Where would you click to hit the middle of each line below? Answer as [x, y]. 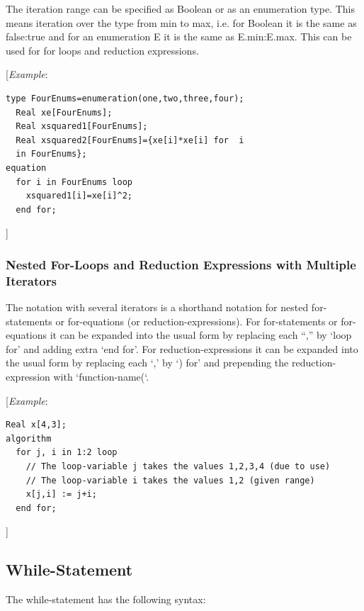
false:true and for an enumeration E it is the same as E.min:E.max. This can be [179, 37]
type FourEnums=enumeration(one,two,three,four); [125, 98]
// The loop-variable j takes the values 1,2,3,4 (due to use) [178, 466]
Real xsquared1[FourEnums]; [82, 127]
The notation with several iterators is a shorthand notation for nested [157, 307]
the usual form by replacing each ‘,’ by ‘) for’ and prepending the [147, 363]
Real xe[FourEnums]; [64, 112]
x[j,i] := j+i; [61, 494]
